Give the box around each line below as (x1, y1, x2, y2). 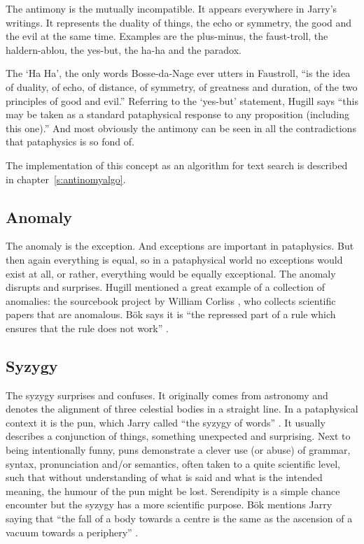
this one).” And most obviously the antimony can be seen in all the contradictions (6, 120, 356, 135)
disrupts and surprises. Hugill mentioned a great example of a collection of (6, 280, 325, 294)
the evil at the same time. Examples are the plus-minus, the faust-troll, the (6, 29, 328, 43)
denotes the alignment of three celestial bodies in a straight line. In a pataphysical (6, 401, 358, 416)
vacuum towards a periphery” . (6, 524, 139, 539)
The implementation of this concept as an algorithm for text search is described (6, 157, 348, 172)
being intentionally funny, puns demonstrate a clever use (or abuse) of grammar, (6, 443, 351, 457)
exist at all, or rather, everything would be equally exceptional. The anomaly (6, 266, 336, 280)
